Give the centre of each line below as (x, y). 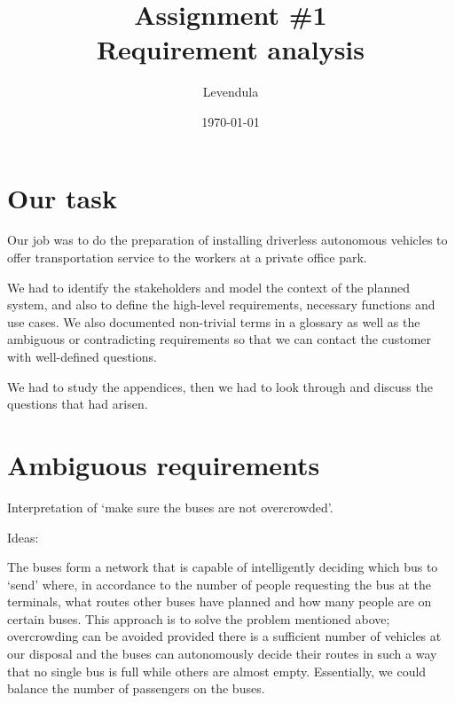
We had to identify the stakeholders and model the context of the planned (209, 287)
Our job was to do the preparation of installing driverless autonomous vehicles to (227, 240)
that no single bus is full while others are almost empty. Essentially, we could (217, 671)
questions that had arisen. (78, 404)
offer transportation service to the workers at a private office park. (187, 258)
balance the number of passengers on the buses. (136, 688)
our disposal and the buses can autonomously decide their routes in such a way (222, 654)
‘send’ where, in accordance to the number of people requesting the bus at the (219, 584)
